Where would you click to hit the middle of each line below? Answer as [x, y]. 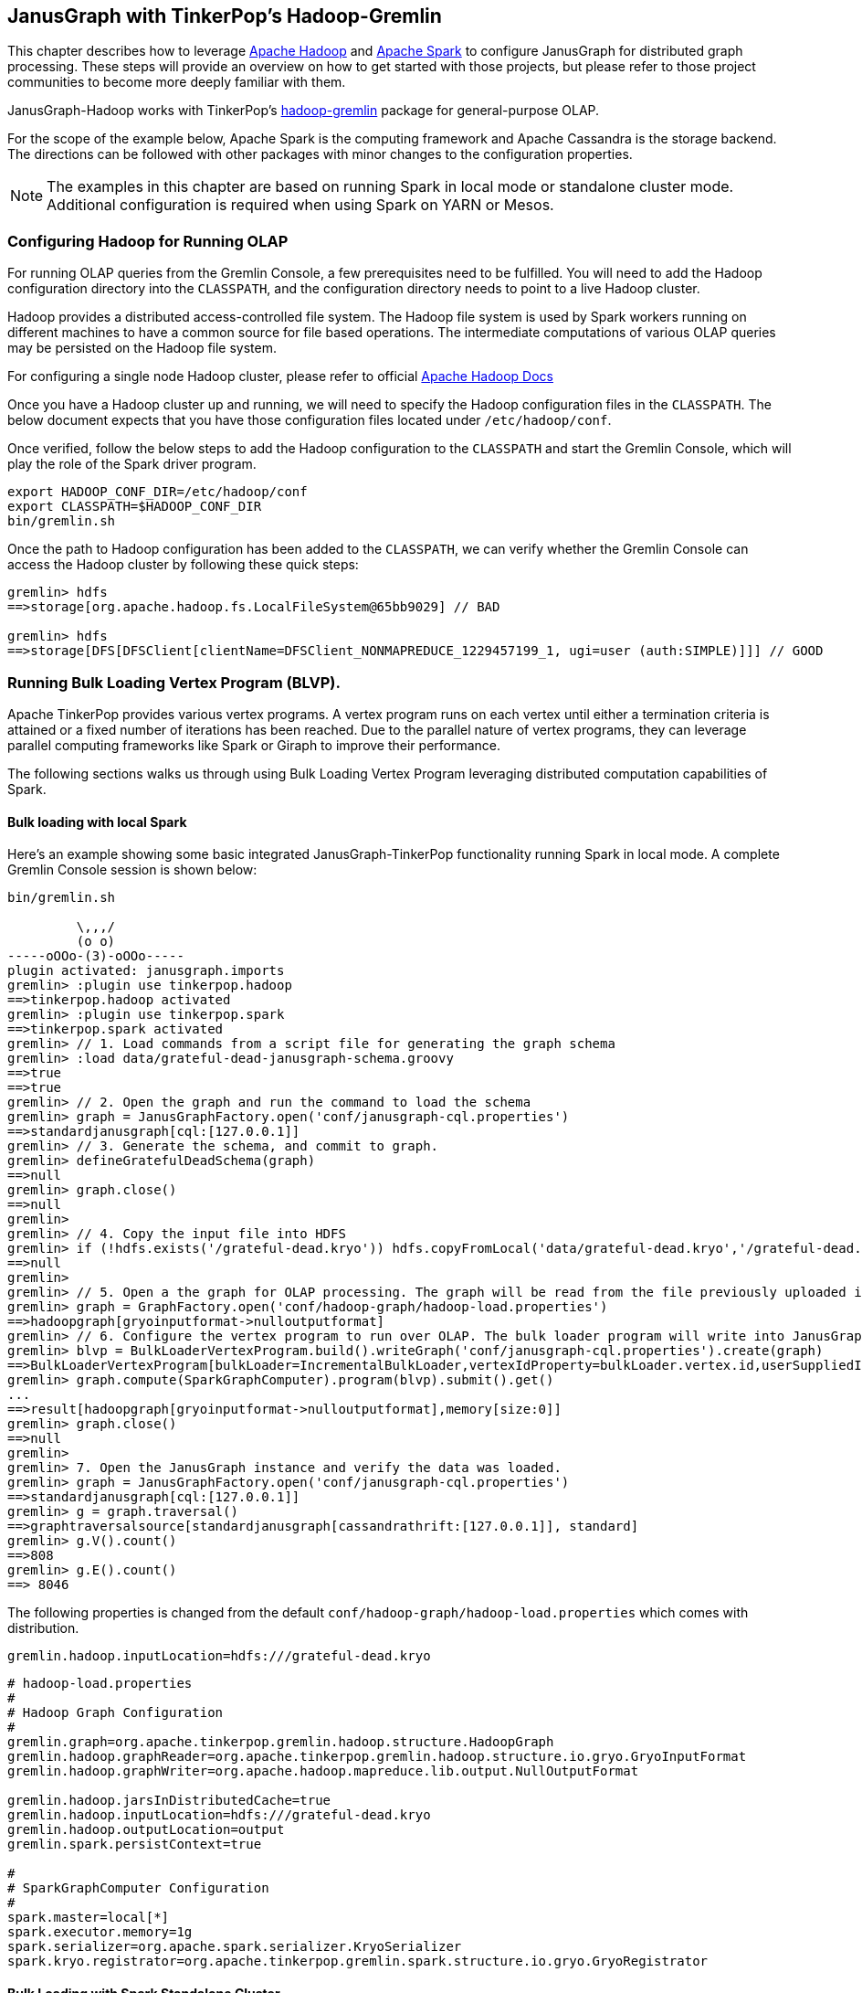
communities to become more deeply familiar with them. [177, 82]
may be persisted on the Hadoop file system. [142, 348]
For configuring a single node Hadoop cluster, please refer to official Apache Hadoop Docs [280, 376]
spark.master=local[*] [89, 1918]
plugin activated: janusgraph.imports [146, 971]
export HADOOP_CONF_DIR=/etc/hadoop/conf [158, 492]
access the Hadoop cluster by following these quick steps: [183, 565]
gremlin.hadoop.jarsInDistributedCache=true [169, 1801]
